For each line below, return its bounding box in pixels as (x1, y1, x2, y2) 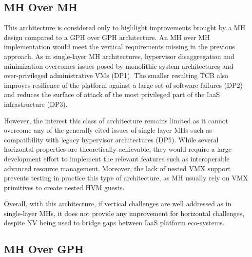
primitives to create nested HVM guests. (4, 182, 125, 192)
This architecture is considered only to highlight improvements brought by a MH (4, 22, 246, 33)
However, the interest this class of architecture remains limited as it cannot (4, 115, 229, 125)
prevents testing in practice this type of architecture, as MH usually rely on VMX (4, 173, 249, 183)
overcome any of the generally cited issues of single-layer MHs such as (4, 125, 212, 135)
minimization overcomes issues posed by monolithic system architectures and (4, 60, 233, 71)
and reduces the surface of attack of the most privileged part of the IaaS (4, 89, 220, 99)
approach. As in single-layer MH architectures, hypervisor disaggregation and (4, 51, 234, 61)
